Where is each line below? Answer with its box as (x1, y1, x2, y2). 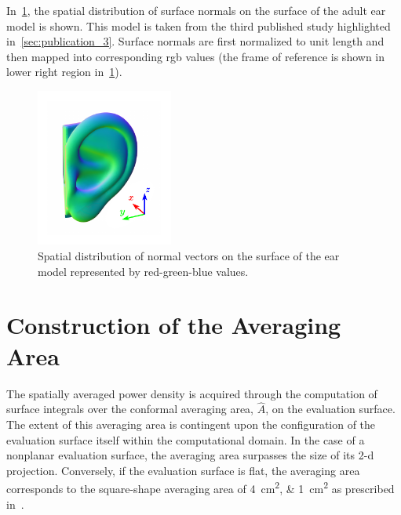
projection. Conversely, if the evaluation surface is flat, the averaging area (6, 462, 360, 478)
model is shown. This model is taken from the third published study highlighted (6, 17, 391, 34)
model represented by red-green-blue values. (38, 263, 249, 279)
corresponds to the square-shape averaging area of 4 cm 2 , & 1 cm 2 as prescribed (6, 478, 395, 496)
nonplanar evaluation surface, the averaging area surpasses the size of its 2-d (6, 447, 374, 463)
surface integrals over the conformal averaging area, (6, 401, 253, 417)
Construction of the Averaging (6, 309, 341, 341)
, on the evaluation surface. (265, 401, 396, 417)
